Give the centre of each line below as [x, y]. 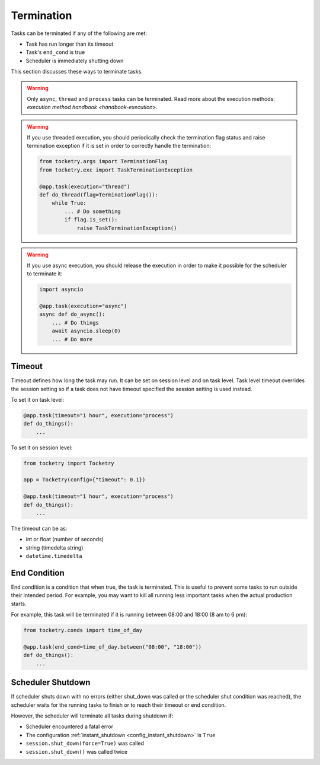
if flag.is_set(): [91, 220]
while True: [69, 203]
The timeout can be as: [39, 528]
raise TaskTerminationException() [127, 228]
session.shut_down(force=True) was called [85, 743]
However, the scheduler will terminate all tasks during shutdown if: [92, 716]
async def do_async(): [72, 314]
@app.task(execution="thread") [85, 186]
